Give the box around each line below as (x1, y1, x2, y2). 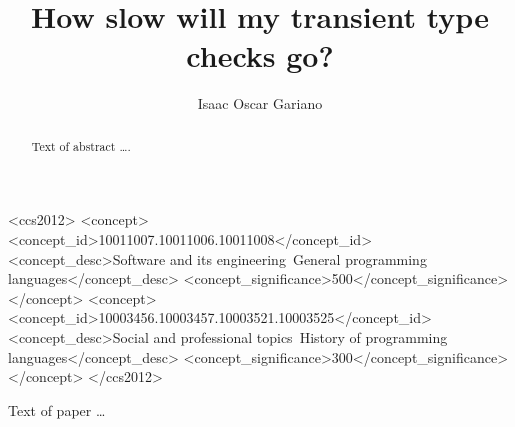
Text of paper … (8, 399, 106, 420)
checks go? (186, 35, 334, 76)
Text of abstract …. (31, 137, 131, 154)
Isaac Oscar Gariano (197, 93, 323, 114)
